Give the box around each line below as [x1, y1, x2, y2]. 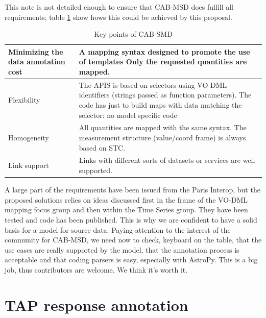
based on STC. [79, 142, 126, 153]
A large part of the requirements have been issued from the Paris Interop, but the [5, 184, 260, 195]
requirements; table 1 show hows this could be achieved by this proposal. [5, 11, 232, 22]
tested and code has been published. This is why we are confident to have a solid [5, 214, 257, 225]
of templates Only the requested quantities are [79, 56, 247, 67]
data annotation [8, 56, 65, 67]
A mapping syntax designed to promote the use [79, 46, 250, 57]
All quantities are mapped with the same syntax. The [79, 122, 247, 133]
